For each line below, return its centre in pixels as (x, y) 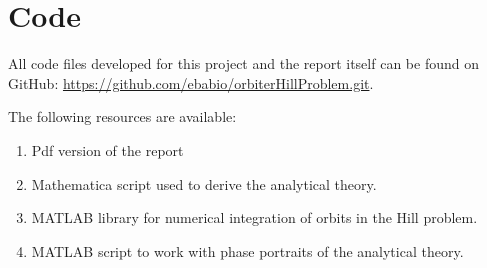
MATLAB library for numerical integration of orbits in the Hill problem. (254, 217)
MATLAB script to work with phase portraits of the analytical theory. (247, 250)
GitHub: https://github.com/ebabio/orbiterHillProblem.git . (191, 82)
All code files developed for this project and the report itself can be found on (243, 63)
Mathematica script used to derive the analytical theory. (204, 183)
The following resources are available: (122, 116)
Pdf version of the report (107, 149)
